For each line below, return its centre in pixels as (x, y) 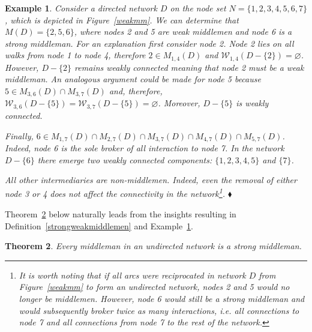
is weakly (252, 103)
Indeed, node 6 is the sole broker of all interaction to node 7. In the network (145, 147)
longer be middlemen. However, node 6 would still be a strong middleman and (162, 298)
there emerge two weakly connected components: (125, 159)
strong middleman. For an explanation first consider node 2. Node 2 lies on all (149, 43)
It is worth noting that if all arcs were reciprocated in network (132, 275)
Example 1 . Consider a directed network (81, 8)
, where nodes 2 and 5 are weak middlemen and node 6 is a (183, 32)
